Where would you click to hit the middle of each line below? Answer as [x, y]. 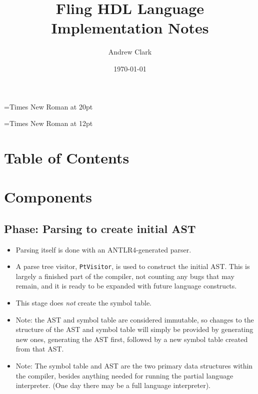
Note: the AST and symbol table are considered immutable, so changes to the [135, 319]
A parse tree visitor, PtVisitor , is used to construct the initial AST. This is [133, 266]
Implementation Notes [130, 28]
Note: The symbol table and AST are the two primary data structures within [134, 366]
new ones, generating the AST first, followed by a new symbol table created [132, 339]
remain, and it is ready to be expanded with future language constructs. [126, 286]
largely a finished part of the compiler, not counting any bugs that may [125, 276]
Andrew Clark [130, 52]
